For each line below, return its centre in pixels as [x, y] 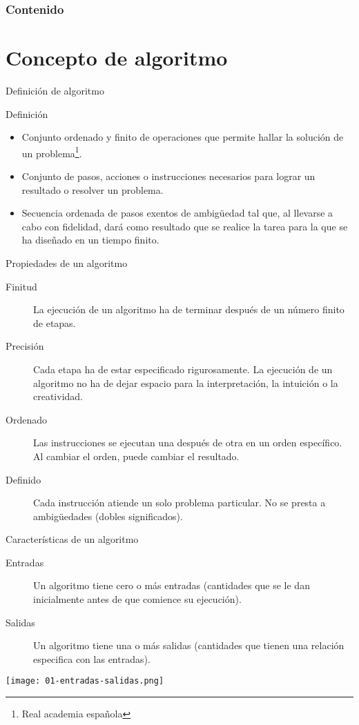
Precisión [25, 346]
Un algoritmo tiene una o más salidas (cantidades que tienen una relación [189, 645]
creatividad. [58, 396]
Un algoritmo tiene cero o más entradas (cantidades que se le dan [172, 585]
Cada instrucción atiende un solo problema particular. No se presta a [179, 503]
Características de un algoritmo [72, 539]
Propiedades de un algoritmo [67, 262]
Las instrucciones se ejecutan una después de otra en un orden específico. [188, 443]
